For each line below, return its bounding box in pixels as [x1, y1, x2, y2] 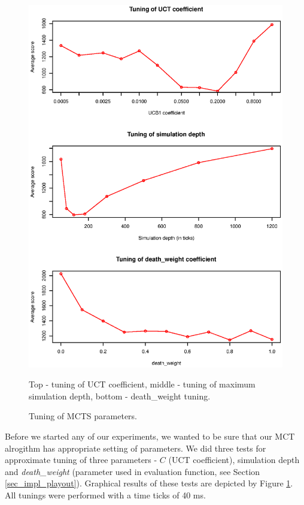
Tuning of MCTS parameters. [29, 410, 138, 422]
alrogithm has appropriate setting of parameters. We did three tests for [5, 441, 266, 454]
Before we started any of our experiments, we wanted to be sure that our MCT [5, 430, 295, 443]
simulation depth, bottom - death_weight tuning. [29, 389, 211, 402]
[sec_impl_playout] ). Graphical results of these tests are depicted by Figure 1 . [5, 477, 293, 489]
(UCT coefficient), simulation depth [168, 453, 300, 466]
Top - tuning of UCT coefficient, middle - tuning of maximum [29, 378, 256, 390]
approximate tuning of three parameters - [5, 453, 157, 466]
